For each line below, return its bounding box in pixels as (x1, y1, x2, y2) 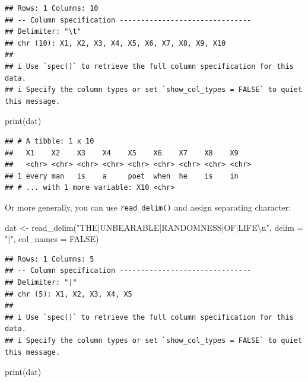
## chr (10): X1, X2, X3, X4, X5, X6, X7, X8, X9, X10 (5, 39, 226, 47)
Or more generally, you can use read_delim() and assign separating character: (5, 200, 291, 213)
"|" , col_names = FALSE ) (5, 233, 99, 245)
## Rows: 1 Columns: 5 (5, 254, 94, 263)
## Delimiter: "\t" (5, 27, 81, 36)
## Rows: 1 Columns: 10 (5, 4, 99, 12)
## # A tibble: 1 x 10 (5, 136, 94, 145)
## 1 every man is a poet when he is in (5, 171, 239, 180)
